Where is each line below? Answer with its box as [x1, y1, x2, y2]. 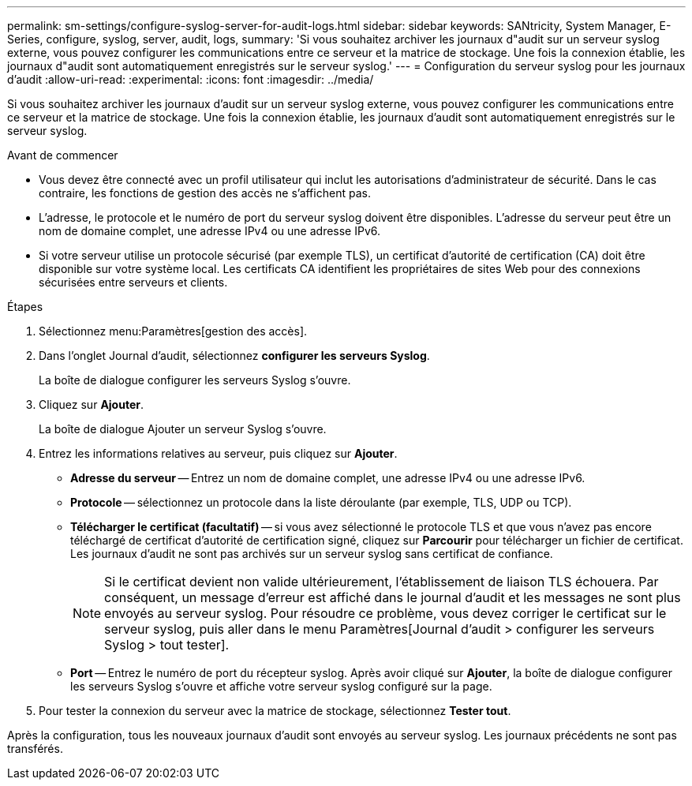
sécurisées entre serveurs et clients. [39, 275, 228, 289]
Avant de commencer [7, 148, 118, 162]
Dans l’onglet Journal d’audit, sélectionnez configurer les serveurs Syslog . [39, 349, 430, 362]
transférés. [7, 742, 63, 755]
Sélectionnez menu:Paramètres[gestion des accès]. [39, 324, 308, 338]
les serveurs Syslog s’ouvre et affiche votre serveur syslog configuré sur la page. [70, 679, 492, 693]
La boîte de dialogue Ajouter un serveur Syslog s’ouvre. [39, 422, 327, 436]
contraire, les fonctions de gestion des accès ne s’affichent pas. [39, 186, 371, 200]
